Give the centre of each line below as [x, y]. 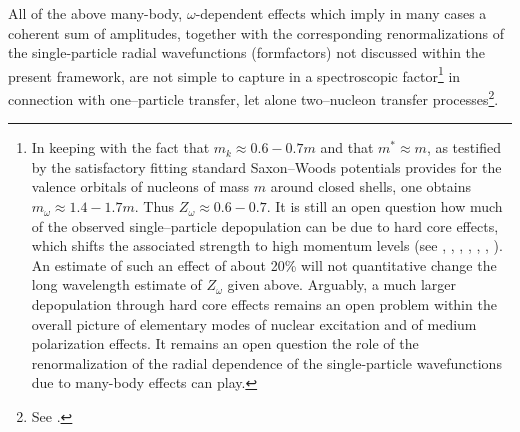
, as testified [463, 147]
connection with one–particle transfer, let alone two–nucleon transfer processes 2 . [253, 97]
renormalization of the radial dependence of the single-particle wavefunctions [266, 362]
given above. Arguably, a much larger [341, 284]
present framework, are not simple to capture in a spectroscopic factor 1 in [234, 74]
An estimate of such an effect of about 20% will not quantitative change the [264, 264]
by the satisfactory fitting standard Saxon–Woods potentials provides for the [266, 166]
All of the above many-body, [95, 13]
